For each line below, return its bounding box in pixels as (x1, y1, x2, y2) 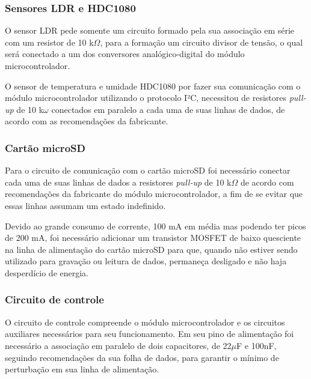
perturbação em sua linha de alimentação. (5, 363, 159, 375)
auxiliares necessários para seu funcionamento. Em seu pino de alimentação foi (5, 327, 294, 340)
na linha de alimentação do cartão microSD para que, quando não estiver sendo (5, 243, 298, 255)
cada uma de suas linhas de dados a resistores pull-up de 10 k (5, 175, 232, 188)
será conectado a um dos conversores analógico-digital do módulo (5, 47, 245, 60)
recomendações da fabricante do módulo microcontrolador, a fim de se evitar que (5, 187, 303, 200)
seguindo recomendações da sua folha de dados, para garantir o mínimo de (5, 351, 279, 363)
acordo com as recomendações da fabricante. (5, 115, 168, 127)
